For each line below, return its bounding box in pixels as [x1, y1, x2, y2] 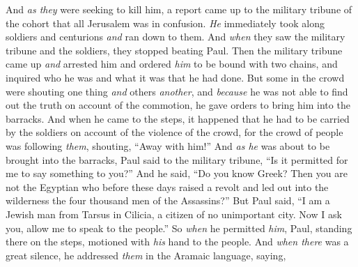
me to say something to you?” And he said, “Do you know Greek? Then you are [6, 166, 348, 181]
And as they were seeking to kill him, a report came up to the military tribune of [6, 2, 352, 16]
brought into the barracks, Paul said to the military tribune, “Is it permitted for [6, 152, 348, 167]
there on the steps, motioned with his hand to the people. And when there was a [6, 234, 349, 249]
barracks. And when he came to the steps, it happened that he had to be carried [6, 111, 350, 125]
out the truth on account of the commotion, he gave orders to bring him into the [6, 98, 350, 112]
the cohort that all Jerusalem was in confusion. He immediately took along [6, 15, 325, 30]
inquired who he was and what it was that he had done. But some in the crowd [6, 70, 345, 84]
